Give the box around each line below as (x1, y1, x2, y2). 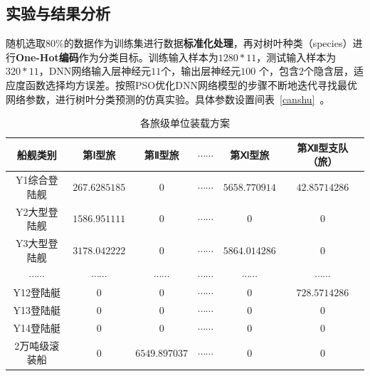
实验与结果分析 (6, 2, 110, 24)
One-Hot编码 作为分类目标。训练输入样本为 (16, 49, 218, 64)
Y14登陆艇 (13, 320, 60, 335)
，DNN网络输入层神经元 (38, 63, 152, 78)
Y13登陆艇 (13, 303, 60, 318)
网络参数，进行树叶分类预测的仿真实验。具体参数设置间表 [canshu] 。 (6, 91, 330, 106)
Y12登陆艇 (13, 285, 60, 300)
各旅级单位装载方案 (140, 115, 230, 130)
